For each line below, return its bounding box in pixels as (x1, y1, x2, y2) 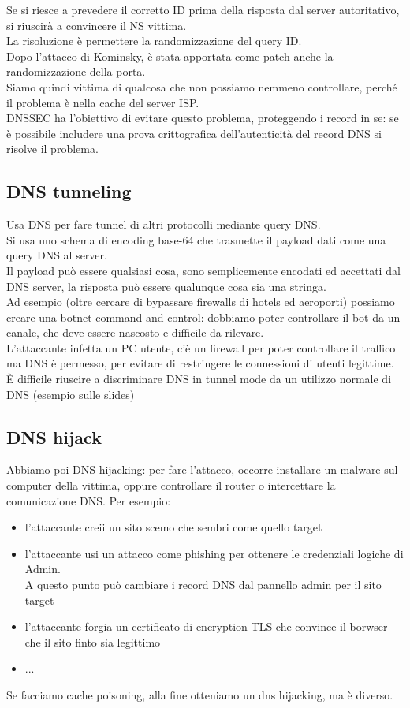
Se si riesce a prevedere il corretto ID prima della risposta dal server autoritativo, (6, 2, 400, 17)
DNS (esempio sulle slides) (6, 386, 135, 402)
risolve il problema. (6, 140, 99, 157)
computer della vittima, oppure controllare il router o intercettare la (6, 477, 336, 494)
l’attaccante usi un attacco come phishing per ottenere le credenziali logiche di (24, 545, 404, 561)
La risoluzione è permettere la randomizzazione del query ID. (6, 32, 302, 49)
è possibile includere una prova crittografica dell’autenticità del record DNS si (6, 125, 382, 141)
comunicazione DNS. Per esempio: (6, 492, 171, 509)
